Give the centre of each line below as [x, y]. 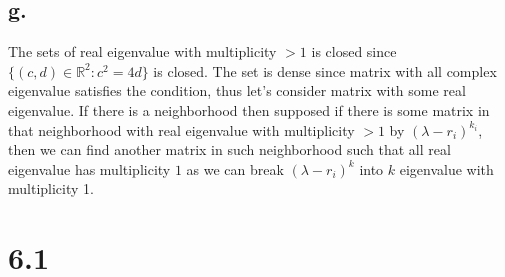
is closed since [354, 51]
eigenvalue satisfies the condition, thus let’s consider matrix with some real [237, 90]
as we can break [235, 168]
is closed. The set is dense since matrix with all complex [325, 70]
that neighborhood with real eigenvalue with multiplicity [181, 129]
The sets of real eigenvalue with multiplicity [142, 51]
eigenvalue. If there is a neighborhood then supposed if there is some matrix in [249, 109]
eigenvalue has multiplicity [89, 168]
